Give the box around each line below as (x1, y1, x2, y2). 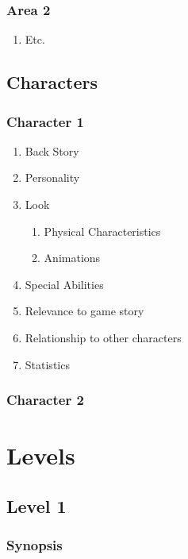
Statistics (25, 356, 70, 372)
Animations (44, 249, 101, 266)
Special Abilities (25, 276, 104, 292)
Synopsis (6, 535, 63, 555)
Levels (6, 439, 75, 472)
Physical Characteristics (44, 222, 161, 239)
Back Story (25, 142, 79, 159)
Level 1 (6, 493, 67, 518)
